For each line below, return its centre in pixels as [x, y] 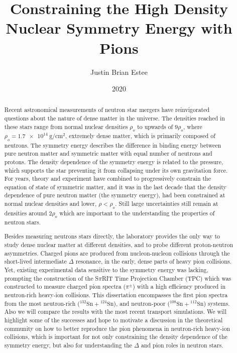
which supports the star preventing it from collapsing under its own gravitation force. [116, 170]
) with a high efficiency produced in [179, 286]
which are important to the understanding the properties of [137, 213]
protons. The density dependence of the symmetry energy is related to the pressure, [114, 161]
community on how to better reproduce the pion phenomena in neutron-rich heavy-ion [117, 328]
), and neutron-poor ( [142, 303]
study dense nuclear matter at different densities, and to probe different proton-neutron [119, 245]
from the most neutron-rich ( [42, 303]
